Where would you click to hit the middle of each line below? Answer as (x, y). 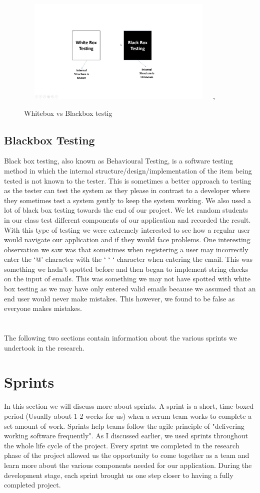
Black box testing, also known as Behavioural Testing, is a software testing (118, 161)
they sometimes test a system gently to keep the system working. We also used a (128, 200)
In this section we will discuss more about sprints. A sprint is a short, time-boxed (129, 406)
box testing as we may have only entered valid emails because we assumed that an (130, 289)
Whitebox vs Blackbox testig (68, 113)
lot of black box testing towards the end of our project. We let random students (126, 210)
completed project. (32, 485)
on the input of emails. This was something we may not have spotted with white (127, 279)
